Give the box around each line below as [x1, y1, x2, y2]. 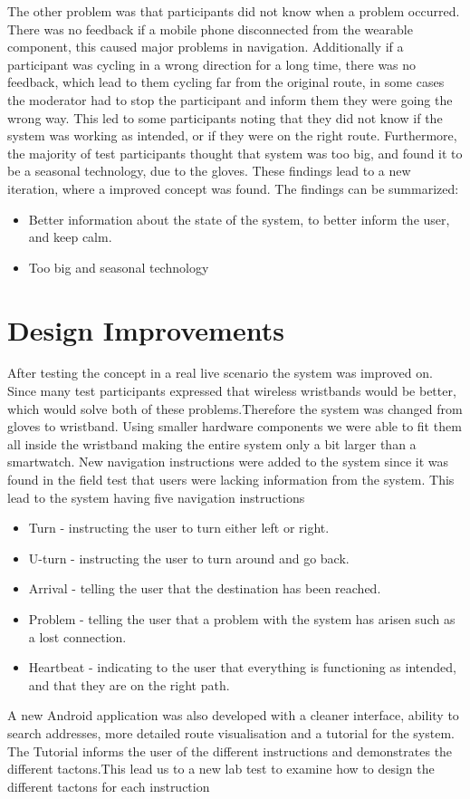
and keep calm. [28, 227, 112, 246]
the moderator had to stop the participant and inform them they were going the [7, 90, 453, 109]
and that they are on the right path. [28, 675, 230, 694]
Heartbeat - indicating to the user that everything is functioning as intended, [28, 658, 456, 677]
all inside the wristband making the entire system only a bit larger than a [7, 434, 417, 453]
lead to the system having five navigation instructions [7, 487, 305, 506]
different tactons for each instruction [7, 776, 210, 795]
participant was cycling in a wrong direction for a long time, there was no [7, 54, 417, 73]
